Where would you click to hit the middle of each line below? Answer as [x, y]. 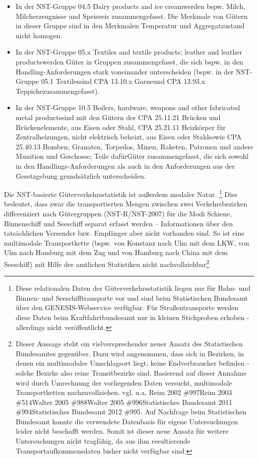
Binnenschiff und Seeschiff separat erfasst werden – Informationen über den [119, 223]
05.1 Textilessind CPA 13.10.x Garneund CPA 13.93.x [123, 81]
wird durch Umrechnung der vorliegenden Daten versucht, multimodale [124, 382]
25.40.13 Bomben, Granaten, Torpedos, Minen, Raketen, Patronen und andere [134, 146]
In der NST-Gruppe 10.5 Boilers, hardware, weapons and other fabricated [128, 107]
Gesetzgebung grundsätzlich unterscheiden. [81, 175]
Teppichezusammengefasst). [58, 91]
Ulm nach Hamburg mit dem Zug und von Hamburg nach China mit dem [116, 252]
